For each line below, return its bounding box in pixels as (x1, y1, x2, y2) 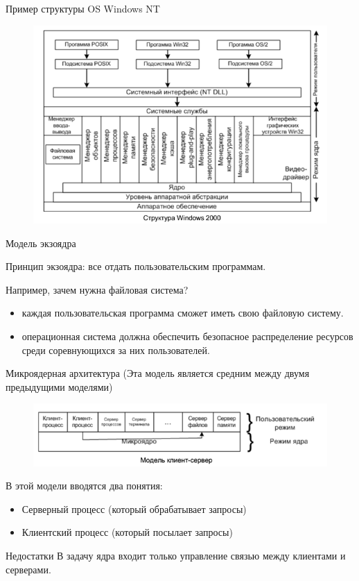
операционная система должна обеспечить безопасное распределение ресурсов (21, 328, 353, 343)
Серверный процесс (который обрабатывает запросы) (21, 501, 247, 516)
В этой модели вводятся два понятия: (6, 478, 163, 493)
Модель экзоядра (6, 235, 76, 250)
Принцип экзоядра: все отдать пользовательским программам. (6, 259, 266, 273)
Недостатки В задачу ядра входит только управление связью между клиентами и (6, 548, 346, 563)
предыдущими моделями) (6, 379, 113, 394)
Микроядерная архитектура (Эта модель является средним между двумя (6, 366, 310, 380)
